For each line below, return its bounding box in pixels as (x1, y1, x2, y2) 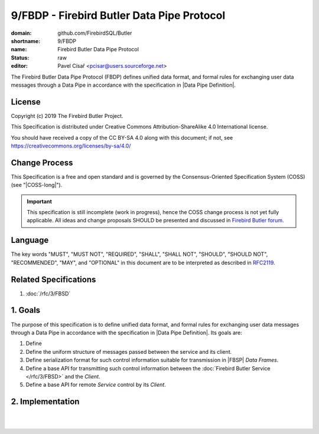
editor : (11, 63, 28, 70)
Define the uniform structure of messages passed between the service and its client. (25, 348, 232, 355)
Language (11, 235, 49, 245)
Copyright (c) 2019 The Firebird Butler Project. (11, 112, 123, 119)
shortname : (11, 37, 41, 44)
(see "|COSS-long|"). (11, 182, 63, 189)
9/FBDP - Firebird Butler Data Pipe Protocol (11, 9, 226, 22)
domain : (11, 29, 32, 37)
